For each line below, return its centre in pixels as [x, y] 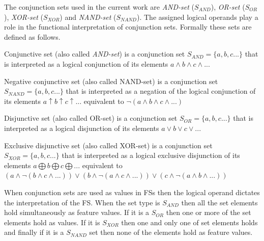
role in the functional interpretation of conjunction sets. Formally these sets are [128, 27]
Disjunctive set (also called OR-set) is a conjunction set [91, 118]
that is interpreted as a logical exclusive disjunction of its [151, 155]
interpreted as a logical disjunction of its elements [82, 128]
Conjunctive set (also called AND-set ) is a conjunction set [95, 54]
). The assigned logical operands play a [198, 17]
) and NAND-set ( [88, 17]
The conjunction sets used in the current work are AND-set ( [99, 7]
